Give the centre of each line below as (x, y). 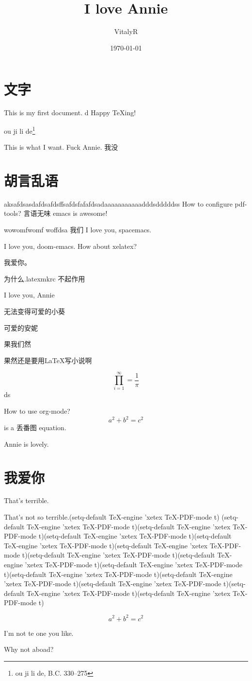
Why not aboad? (29, 649)
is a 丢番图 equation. (35, 428)
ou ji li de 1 (20, 130)
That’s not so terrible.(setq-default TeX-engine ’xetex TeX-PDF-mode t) (112, 517)
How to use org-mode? (37, 411)
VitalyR (126, 31)
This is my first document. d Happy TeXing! (70, 113)
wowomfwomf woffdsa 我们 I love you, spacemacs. (78, 229)
